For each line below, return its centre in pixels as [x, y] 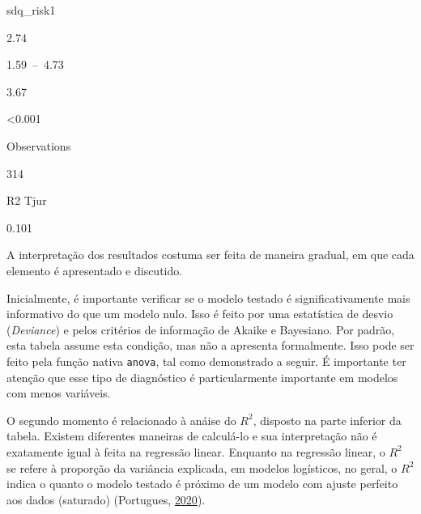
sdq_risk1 [31, 10]
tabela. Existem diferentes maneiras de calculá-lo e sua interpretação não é [192, 436]
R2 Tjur [27, 200]
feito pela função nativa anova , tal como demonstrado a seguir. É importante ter [206, 361]
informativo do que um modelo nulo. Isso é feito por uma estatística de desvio [200, 314]
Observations [39, 145]
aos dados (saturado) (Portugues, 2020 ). [106, 499]
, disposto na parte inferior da [327, 420]
